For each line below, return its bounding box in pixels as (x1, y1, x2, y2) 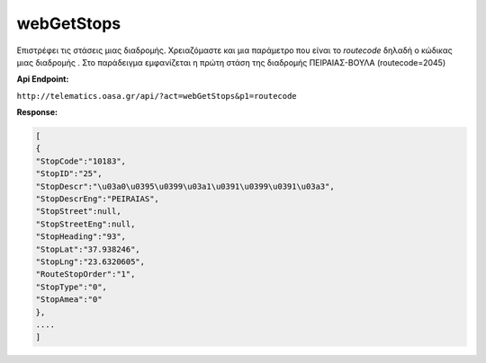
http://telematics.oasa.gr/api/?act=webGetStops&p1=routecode (16, 91, 297, 101)
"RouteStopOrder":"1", (35, 270, 136, 279)
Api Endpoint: (16, 74, 69, 84)
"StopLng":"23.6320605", (35, 257, 146, 267)
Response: (16, 107, 58, 118)
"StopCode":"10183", (35, 155, 126, 166)
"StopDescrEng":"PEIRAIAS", (35, 194, 159, 204)
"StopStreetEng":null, (35, 218, 136, 229)
